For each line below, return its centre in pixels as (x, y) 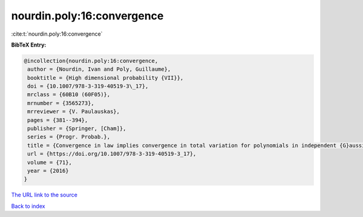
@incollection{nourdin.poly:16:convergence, (91, 61)
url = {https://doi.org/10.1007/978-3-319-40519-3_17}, (112, 154)
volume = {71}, (50, 162)
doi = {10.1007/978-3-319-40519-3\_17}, (88, 86)
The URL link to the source (44, 195)
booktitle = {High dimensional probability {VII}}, (106, 78)
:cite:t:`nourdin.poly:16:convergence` (57, 34)
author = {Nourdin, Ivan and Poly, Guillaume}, (99, 69)
